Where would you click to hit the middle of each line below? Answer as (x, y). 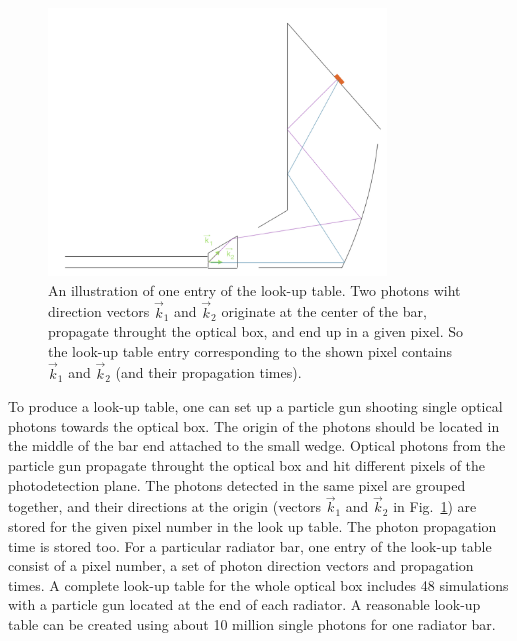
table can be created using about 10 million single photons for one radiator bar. (252, 624)
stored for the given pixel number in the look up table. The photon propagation (252, 526)
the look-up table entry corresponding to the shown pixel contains (250, 350)
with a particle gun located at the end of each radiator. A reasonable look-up (244, 604)
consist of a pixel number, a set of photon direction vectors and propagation (241, 565)
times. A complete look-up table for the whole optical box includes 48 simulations (258, 584)
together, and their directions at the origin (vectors (165, 506)
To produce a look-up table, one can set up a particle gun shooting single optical (255, 406)
